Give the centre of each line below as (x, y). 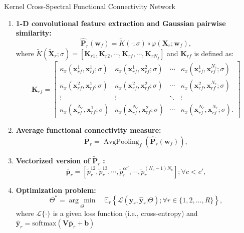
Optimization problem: (56, 190)
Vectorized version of (53, 160)
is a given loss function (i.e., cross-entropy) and (125, 213)
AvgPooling (121, 142)
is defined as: (214, 53)
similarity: (34, 33)
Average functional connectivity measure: (88, 130)
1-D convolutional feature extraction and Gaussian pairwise (121, 23)
